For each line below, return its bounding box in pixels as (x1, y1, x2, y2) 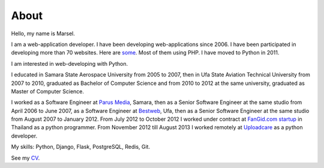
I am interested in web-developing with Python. (11, 60, 128, 67)
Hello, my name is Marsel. (11, 30, 75, 37)
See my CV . (11, 154, 40, 161)
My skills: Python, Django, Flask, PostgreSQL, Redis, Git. (11, 143, 150, 151)
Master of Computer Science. (11, 87, 84, 95)
